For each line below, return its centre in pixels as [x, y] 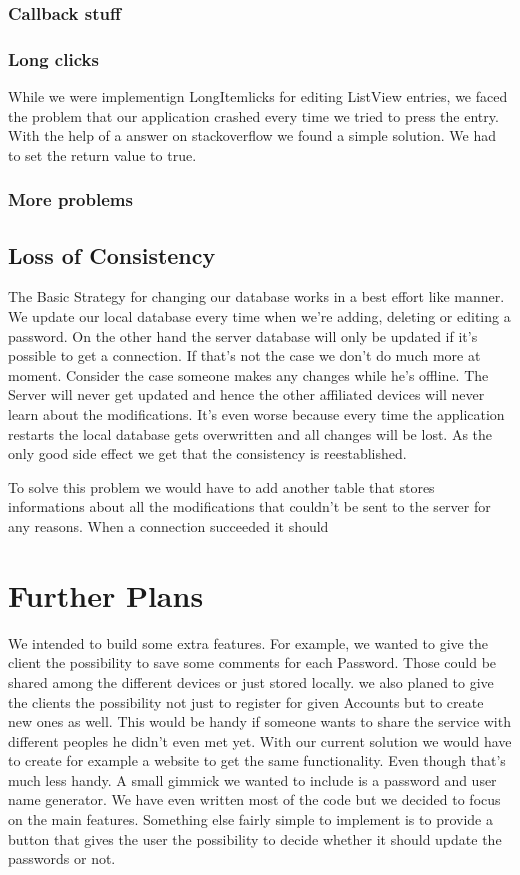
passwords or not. [62, 858]
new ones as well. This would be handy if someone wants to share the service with [259, 721]
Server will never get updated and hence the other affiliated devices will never [246, 394]
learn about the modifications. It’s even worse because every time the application [256, 414]
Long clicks [53, 58]
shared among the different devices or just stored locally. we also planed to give [251, 681]
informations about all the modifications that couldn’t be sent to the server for [249, 506]
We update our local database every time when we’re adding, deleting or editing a [259, 316]
